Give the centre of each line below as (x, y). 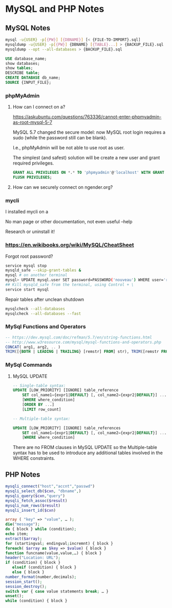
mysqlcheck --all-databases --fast (43, 314)
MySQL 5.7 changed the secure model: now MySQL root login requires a (89, 132)
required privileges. (33, 163)
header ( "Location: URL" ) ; (33, 558)
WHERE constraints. (34, 458)
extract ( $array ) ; (24, 539)
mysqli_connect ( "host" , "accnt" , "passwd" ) (50, 487)
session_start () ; (24, 582)
